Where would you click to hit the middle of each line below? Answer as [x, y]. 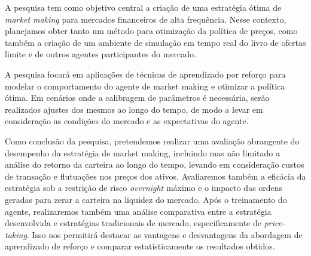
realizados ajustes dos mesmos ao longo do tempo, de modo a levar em [134, 109]
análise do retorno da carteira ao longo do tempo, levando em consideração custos [155, 164]
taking [16, 234]
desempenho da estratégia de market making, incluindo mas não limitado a [142, 152]
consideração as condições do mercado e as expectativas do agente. [127, 121]
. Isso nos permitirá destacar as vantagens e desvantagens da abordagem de [164, 234]
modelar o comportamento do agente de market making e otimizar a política [145, 86]
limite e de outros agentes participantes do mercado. [100, 54]
